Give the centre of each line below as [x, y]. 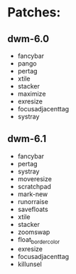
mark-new [33, 194]
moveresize [34, 178]
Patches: [34, 12]
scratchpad [34, 186]
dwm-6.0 [28, 39]
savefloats [33, 209]
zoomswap [34, 232]
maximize [32, 94]
